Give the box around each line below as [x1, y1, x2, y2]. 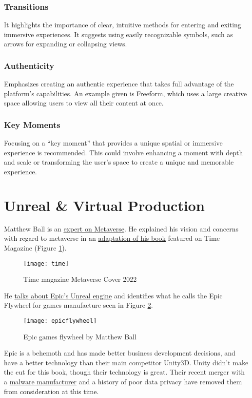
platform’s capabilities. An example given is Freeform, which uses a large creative [4, 88, 247, 98]
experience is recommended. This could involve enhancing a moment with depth [4, 147, 243, 157]
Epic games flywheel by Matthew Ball [23, 331, 136, 341]
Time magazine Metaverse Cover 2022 [23, 274, 137, 284]
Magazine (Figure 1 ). [4, 242, 67, 252]
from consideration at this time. [4, 386, 99, 396]
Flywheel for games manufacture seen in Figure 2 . [4, 300, 153, 310]
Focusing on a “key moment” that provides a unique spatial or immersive [4, 138, 223, 148]
